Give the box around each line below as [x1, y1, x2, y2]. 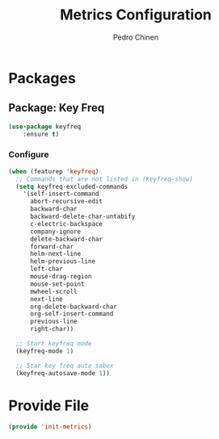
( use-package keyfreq [8, 123, 82, 131]
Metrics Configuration [59, 6, 213, 24]
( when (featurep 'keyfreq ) [8, 167, 99, 175]
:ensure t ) [23, 130, 60, 138]
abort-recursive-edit [29, 198, 103, 206]
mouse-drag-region [29, 273, 92, 281]
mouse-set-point [29, 280, 85, 288]
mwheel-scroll [29, 287, 78, 295]
